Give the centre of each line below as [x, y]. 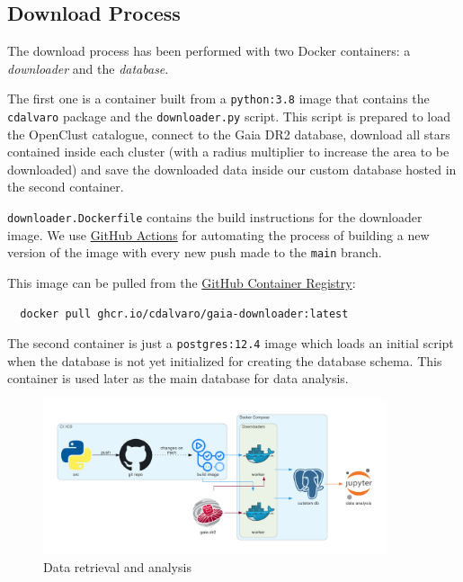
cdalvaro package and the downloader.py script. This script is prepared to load [229, 116]
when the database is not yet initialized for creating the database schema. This [225, 360]
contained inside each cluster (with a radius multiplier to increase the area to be [228, 152]
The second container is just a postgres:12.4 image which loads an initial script [231, 343]
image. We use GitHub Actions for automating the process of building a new [218, 234]
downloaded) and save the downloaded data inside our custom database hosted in [232, 169]
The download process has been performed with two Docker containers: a [209, 51]
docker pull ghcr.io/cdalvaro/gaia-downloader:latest [184, 313]
